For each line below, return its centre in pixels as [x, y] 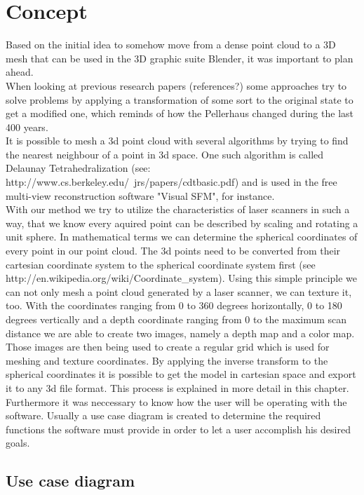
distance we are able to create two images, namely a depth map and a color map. [180, 333]
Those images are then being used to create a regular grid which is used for [168, 347]
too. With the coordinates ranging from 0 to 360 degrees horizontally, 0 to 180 [174, 305]
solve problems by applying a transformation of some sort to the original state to [180, 99]
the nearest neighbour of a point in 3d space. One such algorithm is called [165, 154]
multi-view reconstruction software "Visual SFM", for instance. [140, 195]
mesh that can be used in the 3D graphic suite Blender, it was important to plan [180, 58]
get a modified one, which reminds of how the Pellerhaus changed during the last [180, 113]
